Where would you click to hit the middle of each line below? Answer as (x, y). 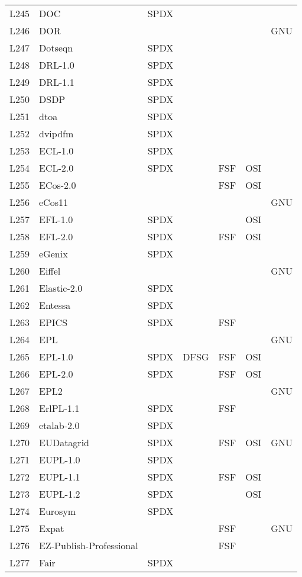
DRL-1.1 (57, 82)
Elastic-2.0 (61, 288)
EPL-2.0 (56, 374)
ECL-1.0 (56, 151)
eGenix (53, 254)
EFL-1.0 (56, 219)
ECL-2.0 (56, 168)
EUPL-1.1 (60, 477)
